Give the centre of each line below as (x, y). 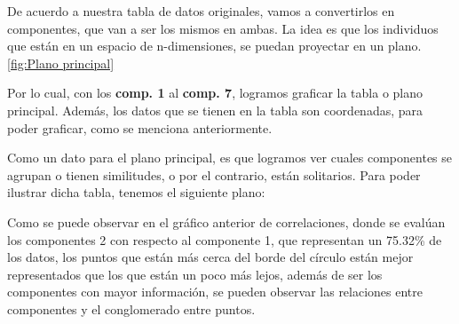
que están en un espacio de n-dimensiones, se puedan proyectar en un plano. (214, 46)
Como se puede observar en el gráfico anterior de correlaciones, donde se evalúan (226, 221)
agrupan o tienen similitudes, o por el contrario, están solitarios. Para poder (214, 174)
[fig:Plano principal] (61, 63)
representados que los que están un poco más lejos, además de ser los (195, 274)
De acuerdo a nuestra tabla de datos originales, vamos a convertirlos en (201, 11)
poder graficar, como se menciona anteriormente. (140, 127)
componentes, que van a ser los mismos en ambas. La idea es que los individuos (223, 28)
